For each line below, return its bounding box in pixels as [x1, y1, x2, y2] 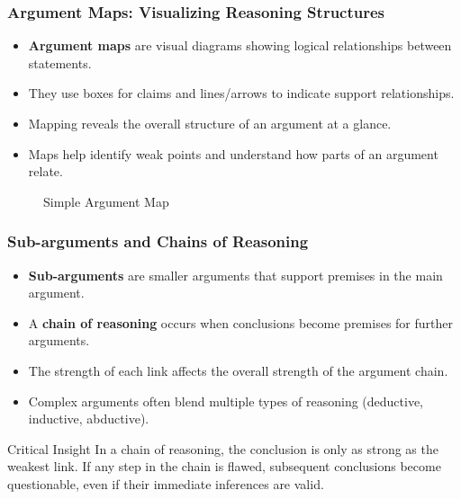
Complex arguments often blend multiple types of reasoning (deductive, [28, 391, 424, 410]
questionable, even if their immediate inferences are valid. [7, 474, 324, 493]
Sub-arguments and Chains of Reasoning [7, 230, 309, 253]
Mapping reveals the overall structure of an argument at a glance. [28, 114, 392, 132]
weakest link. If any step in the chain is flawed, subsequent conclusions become [7, 457, 441, 476]
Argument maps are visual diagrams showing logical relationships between [28, 36, 452, 55]
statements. [28, 53, 92, 72]
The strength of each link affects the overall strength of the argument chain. [28, 361, 448, 379]
